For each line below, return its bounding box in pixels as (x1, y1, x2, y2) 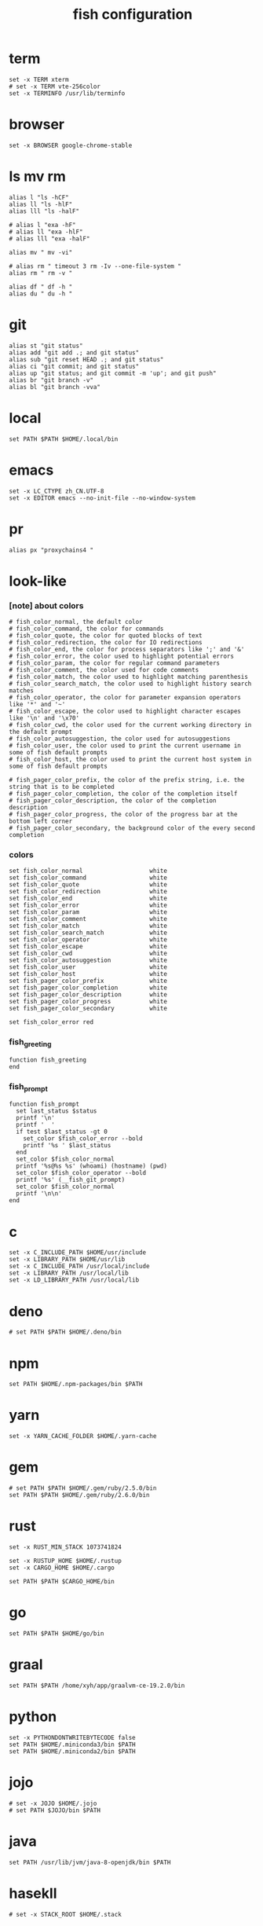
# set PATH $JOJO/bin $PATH (9, 1806, 101, 1814)
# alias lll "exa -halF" (9, 234, 90, 243)
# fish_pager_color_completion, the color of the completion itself (9, 790, 238, 798)
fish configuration (72, 6, 193, 24)
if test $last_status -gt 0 (16, 1128, 108, 1136)
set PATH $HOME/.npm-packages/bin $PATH (9, 1381, 144, 1389)
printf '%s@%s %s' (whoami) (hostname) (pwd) (16, 1162, 168, 1170)
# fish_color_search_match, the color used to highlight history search (9, 680, 252, 688)
